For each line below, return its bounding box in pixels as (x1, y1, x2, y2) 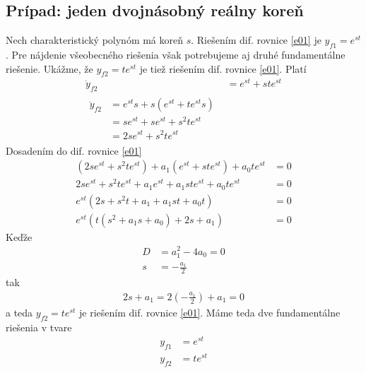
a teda (6, 304, 33, 319)
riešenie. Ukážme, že (6, 61, 93, 76)
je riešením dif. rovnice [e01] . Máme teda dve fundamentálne (79, 304, 341, 319)
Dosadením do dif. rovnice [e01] (6, 143, 142, 158)
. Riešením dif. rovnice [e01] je (191, 32, 321, 47)
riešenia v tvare (6, 319, 72, 334)
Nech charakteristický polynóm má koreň (6, 32, 184, 47)
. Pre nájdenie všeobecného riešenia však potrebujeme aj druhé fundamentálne (6, 47, 346, 61)
